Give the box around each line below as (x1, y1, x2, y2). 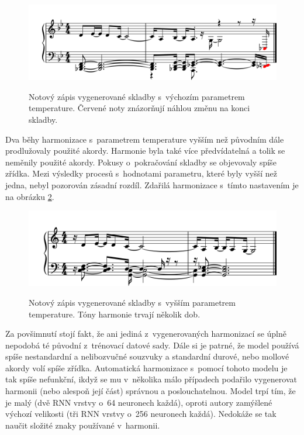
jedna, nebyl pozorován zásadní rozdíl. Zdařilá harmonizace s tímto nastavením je (5, 178, 299, 191)
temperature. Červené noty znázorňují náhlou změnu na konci (29, 102, 250, 114)
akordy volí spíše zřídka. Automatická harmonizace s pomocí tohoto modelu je (5, 361, 288, 374)
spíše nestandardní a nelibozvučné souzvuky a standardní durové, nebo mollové (5, 350, 289, 362)
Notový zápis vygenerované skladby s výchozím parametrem (29, 90, 245, 102)
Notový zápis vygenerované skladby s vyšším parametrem (29, 296, 236, 308)
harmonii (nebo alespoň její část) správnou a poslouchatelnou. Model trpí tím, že (5, 385, 296, 397)
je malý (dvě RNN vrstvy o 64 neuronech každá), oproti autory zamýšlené (5, 396, 272, 408)
